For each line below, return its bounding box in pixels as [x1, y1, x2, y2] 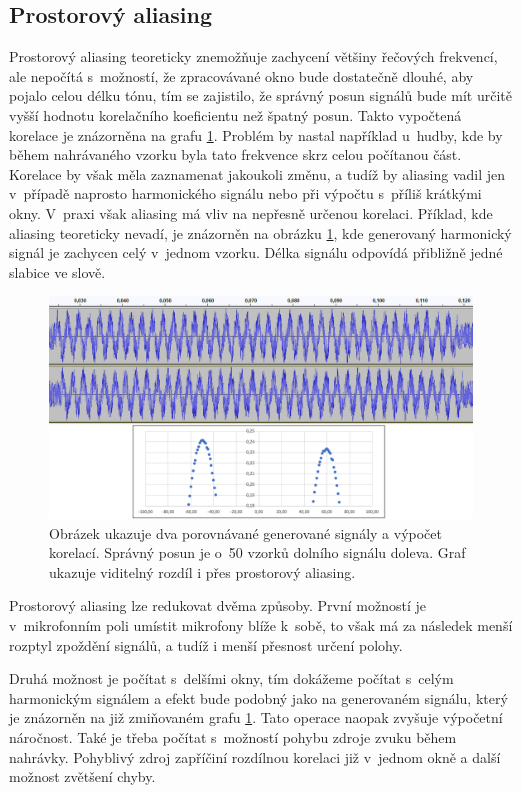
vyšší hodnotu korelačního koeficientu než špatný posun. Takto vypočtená [9, 104, 462, 125]
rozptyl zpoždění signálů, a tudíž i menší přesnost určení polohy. [9, 634, 403, 655]
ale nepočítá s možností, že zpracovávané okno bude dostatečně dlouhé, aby [9, 65, 474, 86]
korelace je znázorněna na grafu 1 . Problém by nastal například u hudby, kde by [9, 124, 503, 145]
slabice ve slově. [9, 261, 106, 282]
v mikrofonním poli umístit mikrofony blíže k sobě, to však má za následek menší [9, 615, 513, 636]
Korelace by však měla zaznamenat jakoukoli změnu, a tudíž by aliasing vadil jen [9, 163, 506, 184]
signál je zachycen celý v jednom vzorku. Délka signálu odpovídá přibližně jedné [9, 242, 503, 263]
